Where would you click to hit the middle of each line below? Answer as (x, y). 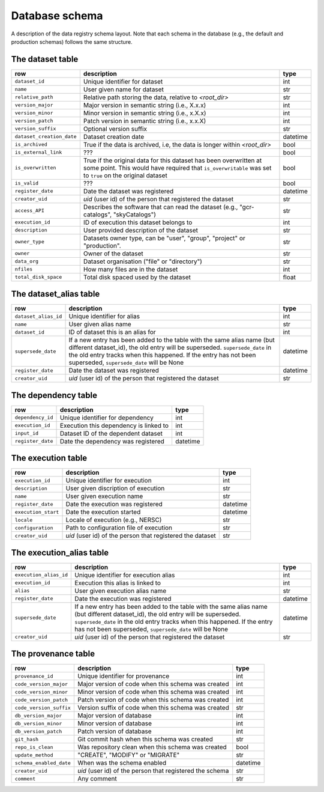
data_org (27, 261)
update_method (34, 755)
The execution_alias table (60, 553)
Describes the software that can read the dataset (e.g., (160, 207)
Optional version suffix (115, 129)
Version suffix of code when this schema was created (153, 708)
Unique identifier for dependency (107, 418)
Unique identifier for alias (104, 317)
